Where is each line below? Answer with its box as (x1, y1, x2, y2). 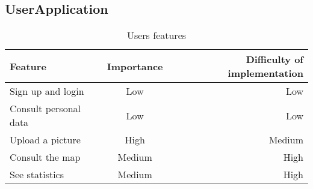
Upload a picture (10, 133, 81, 147)
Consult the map (10, 150, 81, 164)
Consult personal (10, 101, 81, 116)
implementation (228, 66, 303, 80)
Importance (107, 59, 163, 73)
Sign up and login (10, 84, 84, 98)
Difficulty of (246, 52, 303, 67)
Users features (126, 28, 187, 43)
